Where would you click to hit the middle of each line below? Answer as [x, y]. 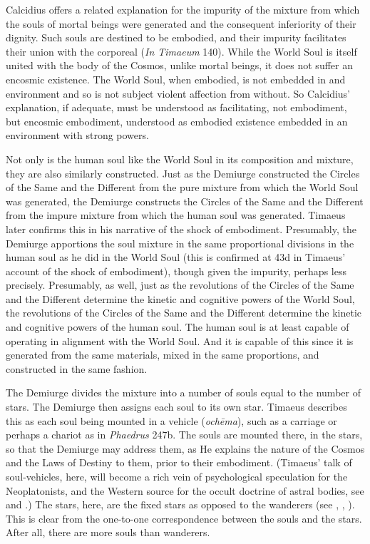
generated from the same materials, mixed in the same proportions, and [163, 355]
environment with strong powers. [77, 135]
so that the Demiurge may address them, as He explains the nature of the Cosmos [185, 448]
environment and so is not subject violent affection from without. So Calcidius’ [178, 93]
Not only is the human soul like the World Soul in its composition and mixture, [180, 159]
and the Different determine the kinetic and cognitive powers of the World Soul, [180, 298]
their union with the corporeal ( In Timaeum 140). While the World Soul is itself [181, 51]
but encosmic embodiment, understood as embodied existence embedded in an [177, 121]
